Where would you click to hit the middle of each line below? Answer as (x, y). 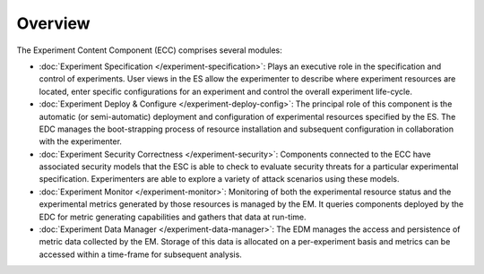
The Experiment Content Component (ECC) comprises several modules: (149, 50)
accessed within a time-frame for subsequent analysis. (140, 254)
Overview (53, 23)
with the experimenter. (81, 141)
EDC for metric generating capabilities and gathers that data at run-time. (173, 217)
